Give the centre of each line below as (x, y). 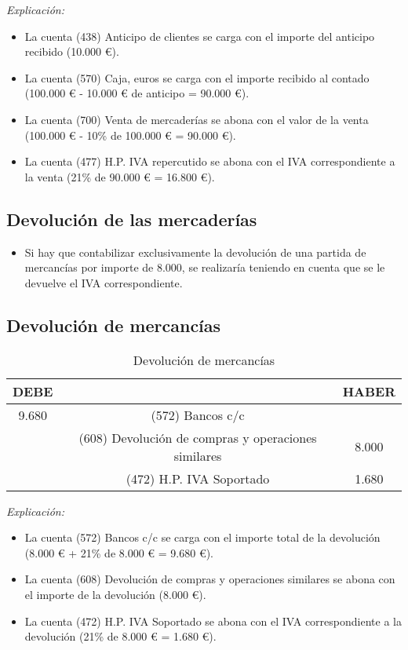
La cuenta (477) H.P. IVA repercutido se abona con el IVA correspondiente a (210, 161)
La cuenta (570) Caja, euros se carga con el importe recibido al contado (197, 77)
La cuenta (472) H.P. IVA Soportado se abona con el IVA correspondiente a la (213, 621)
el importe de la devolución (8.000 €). (115, 594)
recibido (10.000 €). (72, 51)
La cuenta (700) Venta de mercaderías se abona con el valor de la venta (197, 119)
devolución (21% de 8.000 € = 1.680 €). (120, 636)
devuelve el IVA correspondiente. (104, 282)
